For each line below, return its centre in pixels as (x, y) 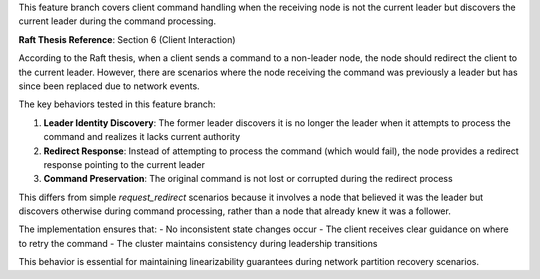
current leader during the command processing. (117, 21)
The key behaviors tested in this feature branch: (117, 104)
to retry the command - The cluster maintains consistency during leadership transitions (198, 243)
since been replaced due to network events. (109, 86)
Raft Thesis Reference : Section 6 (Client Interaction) (127, 39)
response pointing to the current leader (124, 164)
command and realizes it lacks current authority (142, 137)
